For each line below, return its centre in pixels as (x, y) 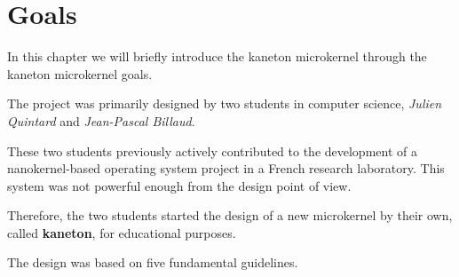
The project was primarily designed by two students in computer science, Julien (225, 103)
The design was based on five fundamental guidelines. (153, 262)
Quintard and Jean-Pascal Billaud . (101, 120)
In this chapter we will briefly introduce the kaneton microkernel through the (217, 56)
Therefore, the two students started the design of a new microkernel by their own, (230, 215)
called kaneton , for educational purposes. (122, 232)
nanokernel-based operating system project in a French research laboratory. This (226, 168)
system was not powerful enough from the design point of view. (179, 185)
